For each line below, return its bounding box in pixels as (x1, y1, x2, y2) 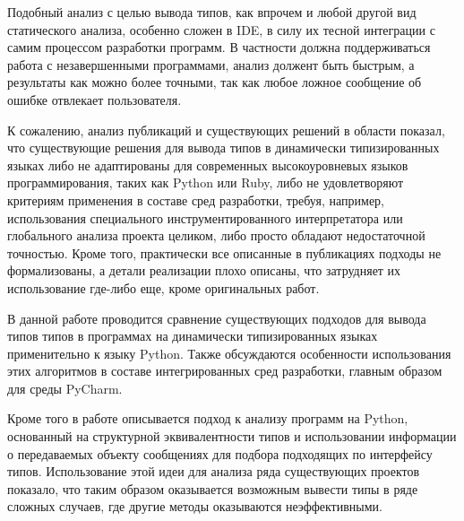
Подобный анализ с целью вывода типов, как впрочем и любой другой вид (7, 3, 417, 21)
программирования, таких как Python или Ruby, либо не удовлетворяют (7, 173, 404, 192)
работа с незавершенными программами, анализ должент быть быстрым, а (7, 55, 415, 74)
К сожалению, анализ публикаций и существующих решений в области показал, (7, 120, 445, 139)
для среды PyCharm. (7, 378, 123, 397)
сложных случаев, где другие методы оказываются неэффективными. (7, 497, 382, 516)
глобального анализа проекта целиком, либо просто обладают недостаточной (7, 226, 425, 245)
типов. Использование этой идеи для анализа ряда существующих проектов (7, 462, 420, 481)
